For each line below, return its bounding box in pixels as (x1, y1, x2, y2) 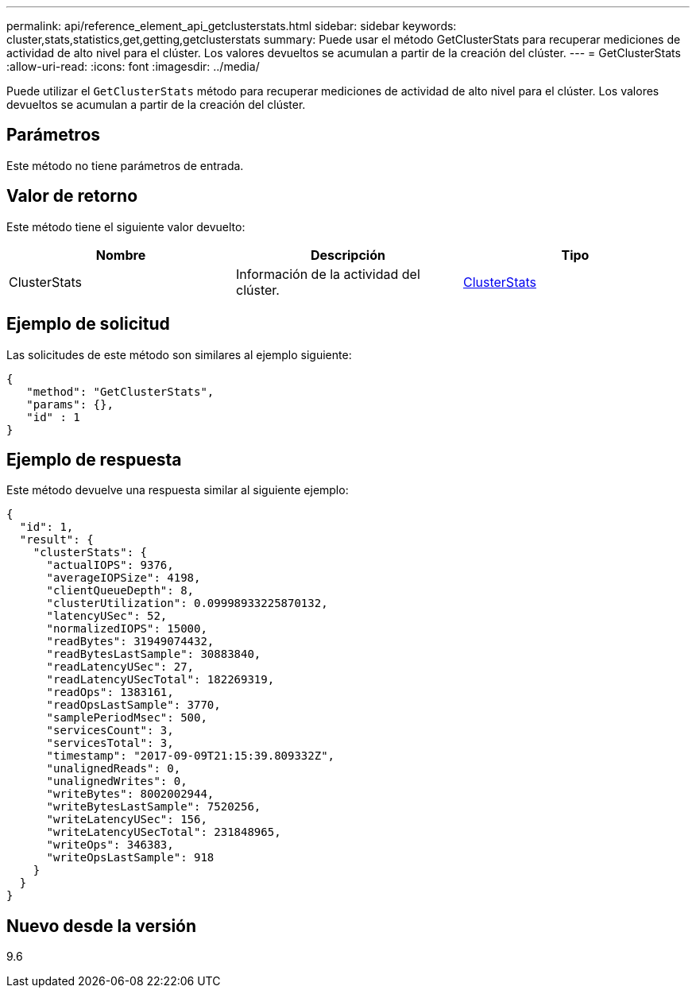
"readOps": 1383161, (46, 686, 174, 699)
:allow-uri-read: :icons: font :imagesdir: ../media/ (6, 60, 260, 73)
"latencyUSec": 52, (46, 609, 168, 623)
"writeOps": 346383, (46, 838, 174, 852)
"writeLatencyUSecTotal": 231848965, (46, 826, 281, 839)
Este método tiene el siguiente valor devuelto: (6, 219, 246, 234)
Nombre (95, 246, 146, 263)
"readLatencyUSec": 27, (46, 660, 195, 674)
